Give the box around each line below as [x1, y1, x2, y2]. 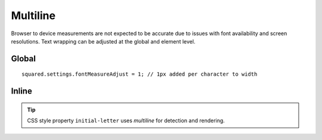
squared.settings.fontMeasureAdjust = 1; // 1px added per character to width [21, 71, 258, 77]
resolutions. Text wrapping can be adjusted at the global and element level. [11, 38, 196, 45]
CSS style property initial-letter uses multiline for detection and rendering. [27, 117, 225, 125]
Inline [11, 86, 32, 97]
